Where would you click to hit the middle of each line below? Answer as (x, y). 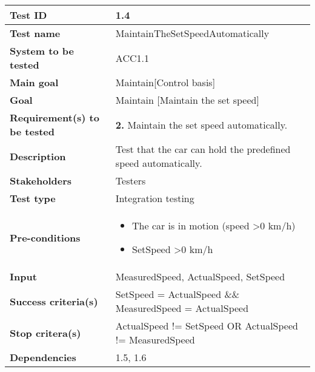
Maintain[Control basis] (165, 82)
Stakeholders (41, 181)
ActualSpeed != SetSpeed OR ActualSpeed (207, 326)
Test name (35, 33)
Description (38, 156)
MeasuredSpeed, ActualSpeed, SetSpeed (200, 276)
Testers (131, 181)
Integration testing (155, 198)
